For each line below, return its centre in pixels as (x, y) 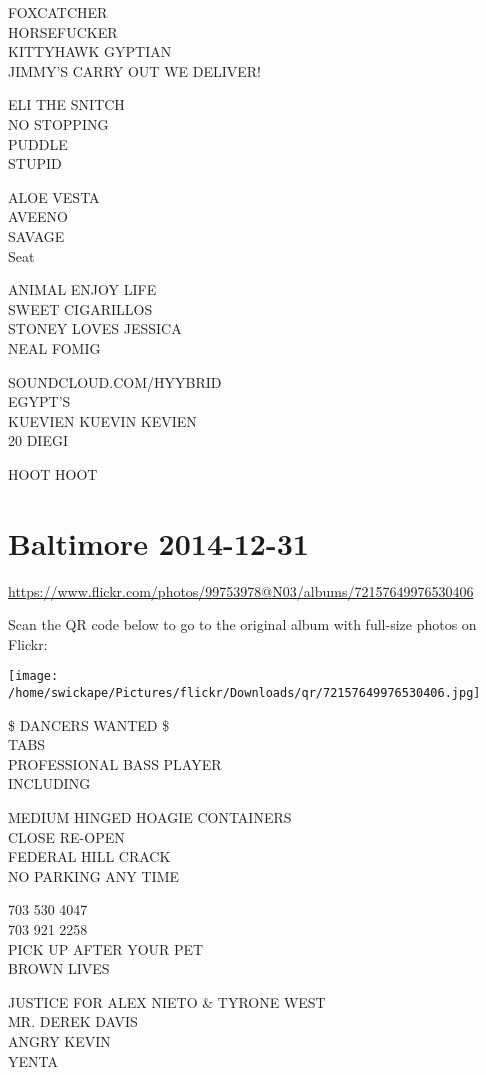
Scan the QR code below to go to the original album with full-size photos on (242, 624)
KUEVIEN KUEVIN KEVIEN (102, 420)
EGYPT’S (39, 401)
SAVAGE (36, 235)
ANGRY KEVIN (59, 1041)
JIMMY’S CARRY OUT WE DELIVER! (134, 70)
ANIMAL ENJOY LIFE (82, 289)
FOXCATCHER (58, 12)
